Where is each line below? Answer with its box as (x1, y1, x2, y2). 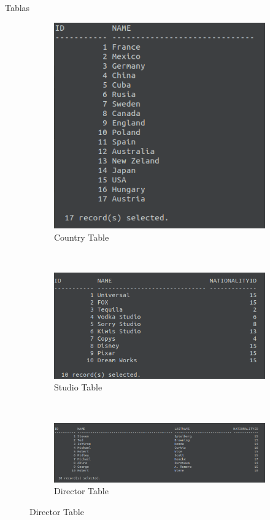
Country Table (54, 230, 109, 243)
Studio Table (54, 381, 102, 394)
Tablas (5, 1, 30, 14)
